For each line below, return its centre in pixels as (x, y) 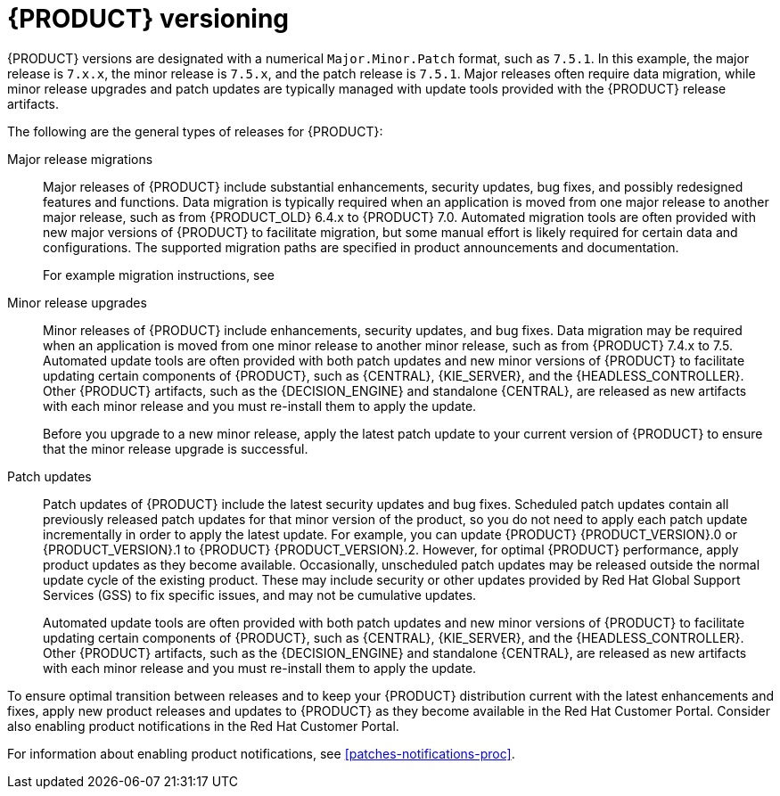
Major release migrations (80, 159)
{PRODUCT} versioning (148, 19)
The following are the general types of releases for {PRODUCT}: (195, 131)
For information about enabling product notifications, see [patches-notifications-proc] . (261, 753)
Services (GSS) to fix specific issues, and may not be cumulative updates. (260, 595)
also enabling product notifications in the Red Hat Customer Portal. (203, 726)
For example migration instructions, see (159, 275)
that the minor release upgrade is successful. (176, 448)
